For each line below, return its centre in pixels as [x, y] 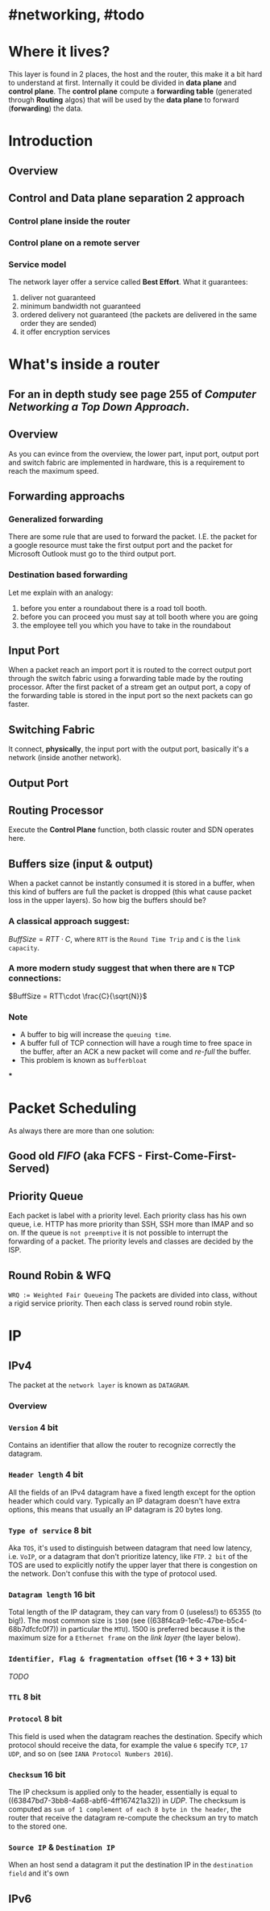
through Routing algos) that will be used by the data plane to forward [124, 100]
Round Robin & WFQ [60, 1275]
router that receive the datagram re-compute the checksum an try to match [133, 1818]
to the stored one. [38, 1826]
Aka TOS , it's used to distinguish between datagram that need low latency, [130, 1548]
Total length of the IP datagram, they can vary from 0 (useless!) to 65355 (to [135, 1612]
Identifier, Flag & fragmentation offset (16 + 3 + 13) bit [122, 1658]
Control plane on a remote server [74, 242]
